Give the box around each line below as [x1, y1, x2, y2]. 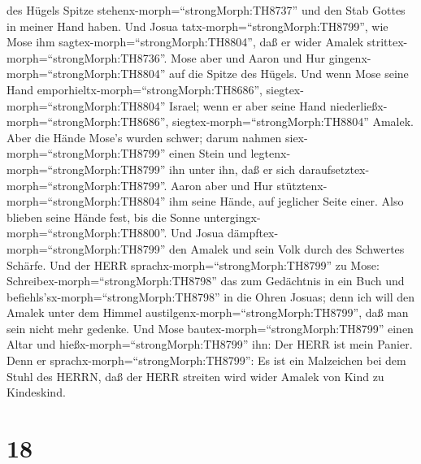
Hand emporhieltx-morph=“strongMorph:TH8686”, [7, 80, 263, 98]
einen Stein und [169, 145, 247, 162]
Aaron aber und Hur [171, 176, 273, 193]
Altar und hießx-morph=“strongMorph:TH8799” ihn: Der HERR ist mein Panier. [7, 336, 413, 353]
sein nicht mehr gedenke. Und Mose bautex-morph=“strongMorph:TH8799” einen [7, 319, 414, 336]
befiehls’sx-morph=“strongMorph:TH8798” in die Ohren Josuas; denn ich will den [7, 288, 415, 305]
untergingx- [203, 208, 261, 225]
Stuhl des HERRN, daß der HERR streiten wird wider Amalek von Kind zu [7, 367, 384, 384]
